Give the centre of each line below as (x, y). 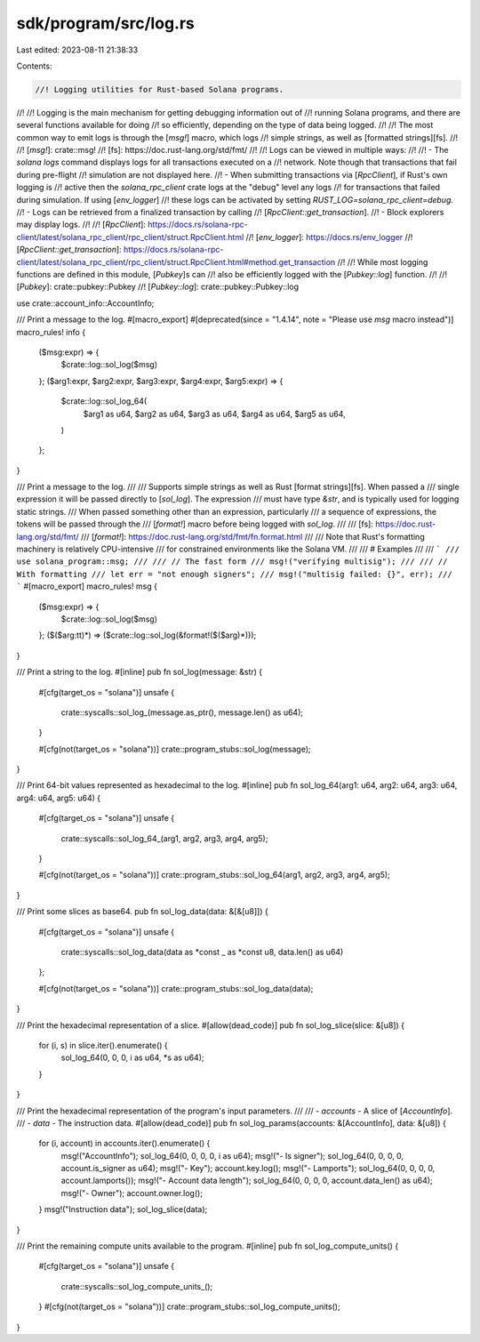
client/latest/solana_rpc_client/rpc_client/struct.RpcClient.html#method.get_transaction (176, 261)
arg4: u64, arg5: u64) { (59, 798)
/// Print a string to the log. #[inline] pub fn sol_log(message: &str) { (140, 672)
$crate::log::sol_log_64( (104, 401)
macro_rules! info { (51, 332)
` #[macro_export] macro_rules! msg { (87, 586)
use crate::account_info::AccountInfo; (85, 303)
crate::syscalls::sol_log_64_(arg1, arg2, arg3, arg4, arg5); (164, 838)
